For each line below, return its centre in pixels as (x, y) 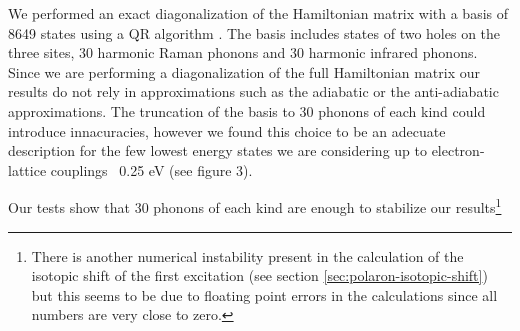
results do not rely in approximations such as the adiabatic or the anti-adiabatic (253, 91)
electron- (458, 150)
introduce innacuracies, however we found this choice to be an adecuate (227, 130)
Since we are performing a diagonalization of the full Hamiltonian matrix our (244, 71)
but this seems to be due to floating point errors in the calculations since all (264, 294)
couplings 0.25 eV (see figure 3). (151, 169)
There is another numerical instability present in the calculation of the (247, 255)
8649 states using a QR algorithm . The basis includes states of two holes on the (254, 32)
